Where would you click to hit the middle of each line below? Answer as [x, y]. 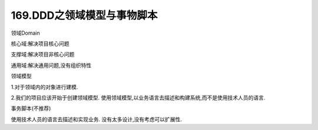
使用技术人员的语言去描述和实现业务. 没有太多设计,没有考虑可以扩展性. [97, 119]
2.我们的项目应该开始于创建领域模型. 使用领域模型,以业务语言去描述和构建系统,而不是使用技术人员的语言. [138, 98]
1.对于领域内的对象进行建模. [44, 87]
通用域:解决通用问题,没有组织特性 [51, 65]
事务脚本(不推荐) [31, 108]
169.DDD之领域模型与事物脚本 [84, 15]
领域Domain [26, 33]
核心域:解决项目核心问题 [40, 44]
